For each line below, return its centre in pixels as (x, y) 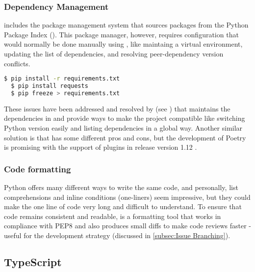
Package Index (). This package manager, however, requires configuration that (121, 34)
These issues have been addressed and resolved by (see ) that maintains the (117, 108)
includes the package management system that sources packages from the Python (126, 25)
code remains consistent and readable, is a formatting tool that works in (113, 216)
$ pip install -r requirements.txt (62, 79)
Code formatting (38, 169)
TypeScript (33, 261)
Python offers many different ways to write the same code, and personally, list (121, 187)
